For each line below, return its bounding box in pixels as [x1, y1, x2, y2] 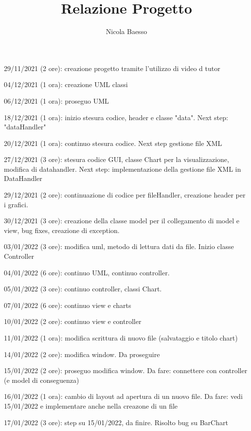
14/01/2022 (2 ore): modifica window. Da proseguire [4, 349, 160, 359]
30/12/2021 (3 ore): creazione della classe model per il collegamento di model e [4, 215, 239, 226]
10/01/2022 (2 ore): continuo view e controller [4, 316, 142, 326]
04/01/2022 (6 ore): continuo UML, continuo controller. [4, 267, 170, 277]
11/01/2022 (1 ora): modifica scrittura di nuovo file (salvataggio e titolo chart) [4, 333, 238, 342]
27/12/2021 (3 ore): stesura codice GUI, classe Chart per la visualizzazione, [4, 154, 229, 164]
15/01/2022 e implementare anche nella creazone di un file [4, 400, 178, 411]
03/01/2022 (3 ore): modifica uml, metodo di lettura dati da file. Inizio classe [4, 241, 234, 251]
